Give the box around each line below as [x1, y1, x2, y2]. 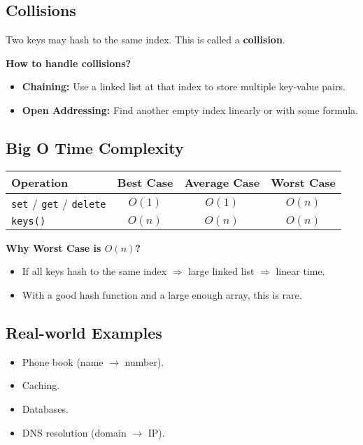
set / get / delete [11, 195, 106, 211]
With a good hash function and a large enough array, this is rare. [22, 287, 302, 302]
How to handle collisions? [6, 55, 131, 70]
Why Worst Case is [6, 240, 101, 255]
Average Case [184, 174, 260, 190]
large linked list [188, 264, 255, 278]
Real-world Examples [6, 321, 162, 343]
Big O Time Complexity [6, 136, 184, 158]
